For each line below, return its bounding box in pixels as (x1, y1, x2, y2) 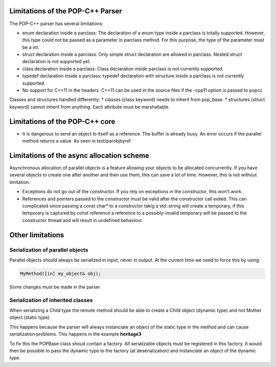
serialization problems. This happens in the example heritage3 (9, 331, 142, 337)
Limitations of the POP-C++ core (9, 117, 116, 126)
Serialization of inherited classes (9, 296, 93, 303)
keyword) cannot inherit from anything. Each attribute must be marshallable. (9, 104, 170, 110)
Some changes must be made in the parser (9, 283, 101, 290)
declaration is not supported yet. (22, 58, 91, 65)
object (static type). (9, 314, 51, 320)
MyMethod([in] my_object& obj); (20, 271, 102, 276)
